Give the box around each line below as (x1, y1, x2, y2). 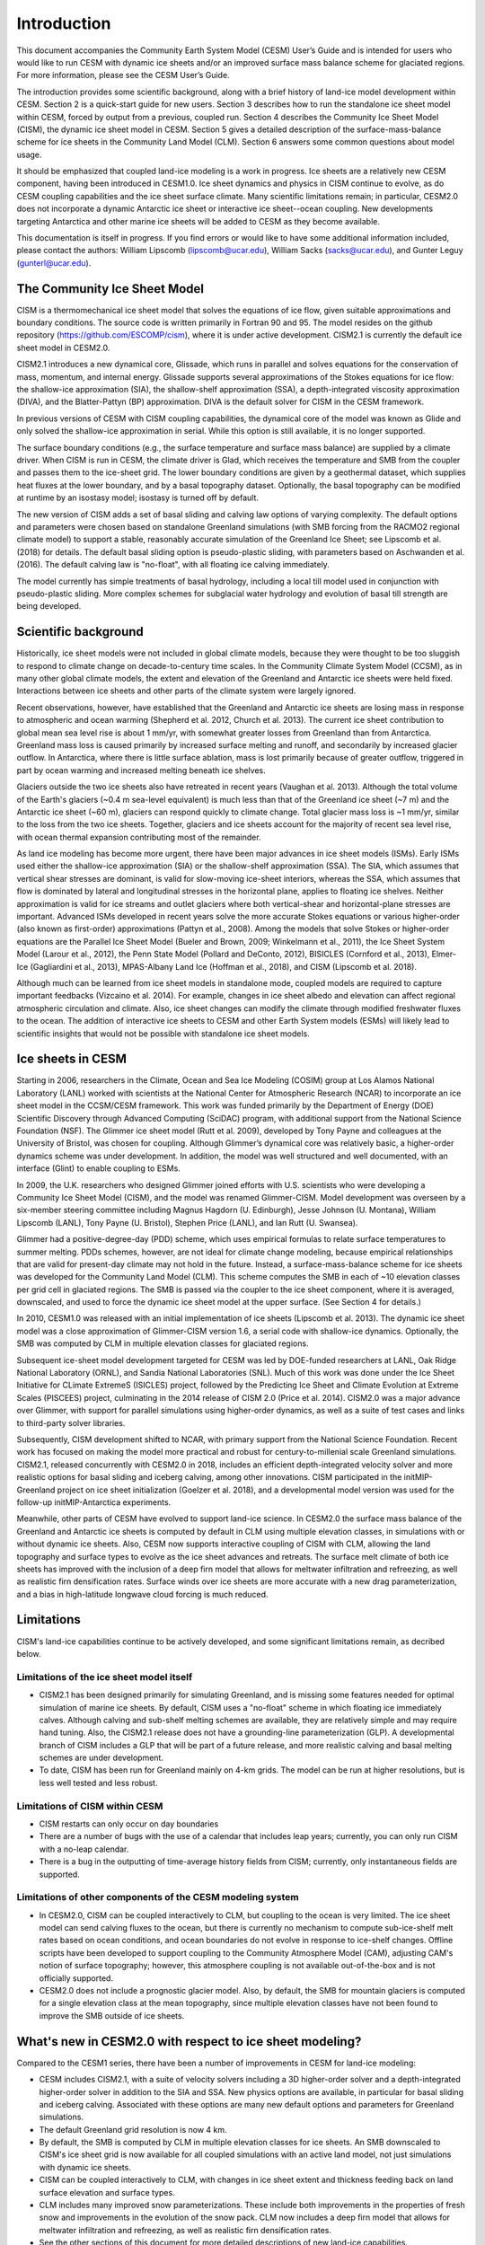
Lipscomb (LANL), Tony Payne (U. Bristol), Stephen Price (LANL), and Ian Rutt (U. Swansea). (16, 1217, 358, 1228)
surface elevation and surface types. (39, 2187, 175, 2197)
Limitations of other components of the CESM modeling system (16, 1891, 300, 1904)
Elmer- (431, 948, 457, 960)
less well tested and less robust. (39, 1777, 158, 1788)
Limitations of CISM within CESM (16, 1800, 163, 1812)
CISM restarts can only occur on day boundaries (39, 1818, 219, 1829)
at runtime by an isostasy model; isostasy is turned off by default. (16, 492, 260, 503)
